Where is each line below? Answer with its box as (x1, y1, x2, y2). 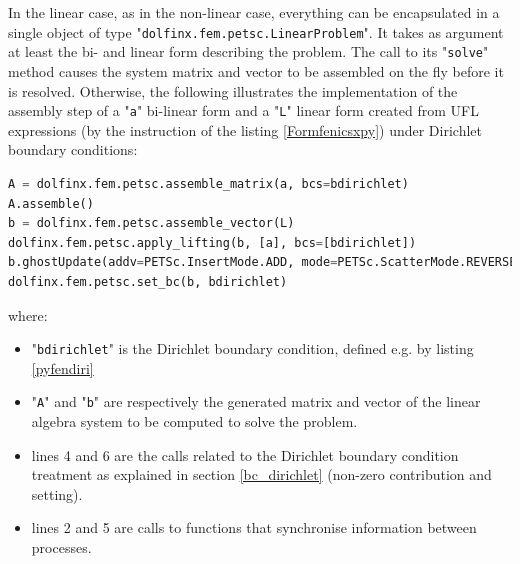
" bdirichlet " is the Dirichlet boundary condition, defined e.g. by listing (31, 338, 474, 359)
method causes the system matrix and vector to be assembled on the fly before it (8, 60, 504, 81)
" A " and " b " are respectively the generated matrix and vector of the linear (31, 391, 481, 412)
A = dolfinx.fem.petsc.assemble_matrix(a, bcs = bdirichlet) (8, 176, 409, 191)
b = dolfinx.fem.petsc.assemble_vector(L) (8, 216, 295, 231)
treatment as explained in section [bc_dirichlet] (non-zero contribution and (31, 464, 492, 485)
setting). (31, 483, 83, 504)
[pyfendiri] (31, 357, 94, 378)
